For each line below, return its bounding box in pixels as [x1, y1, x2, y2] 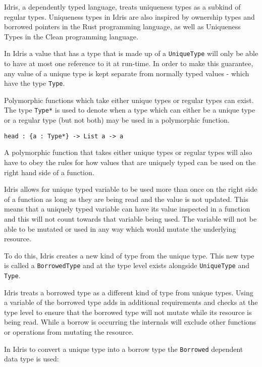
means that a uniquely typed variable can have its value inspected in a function [4, 203, 250, 214]
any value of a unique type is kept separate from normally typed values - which [4, 68, 249, 78]
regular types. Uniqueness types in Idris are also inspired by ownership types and [4, 11, 255, 22]
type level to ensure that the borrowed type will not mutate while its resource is [4, 306, 252, 317]
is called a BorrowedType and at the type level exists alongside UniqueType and [4, 260, 250, 271]
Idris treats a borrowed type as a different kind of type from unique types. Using [4, 287, 253, 297]
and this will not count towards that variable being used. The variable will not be [4, 213, 257, 224]
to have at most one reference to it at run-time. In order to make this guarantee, [4, 58, 253, 69]
